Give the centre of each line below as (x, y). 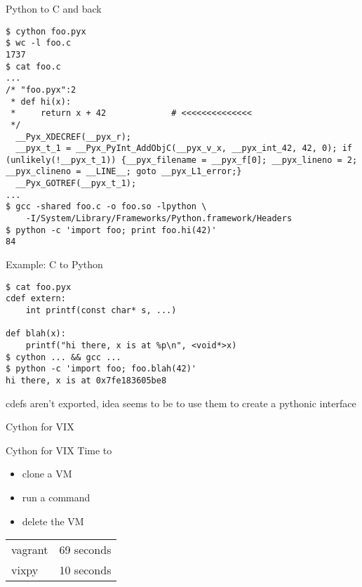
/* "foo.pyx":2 (41, 90)
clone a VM (47, 474)
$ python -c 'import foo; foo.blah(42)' (101, 369)
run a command (56, 497)
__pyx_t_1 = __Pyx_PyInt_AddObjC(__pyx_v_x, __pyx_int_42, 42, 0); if (184, 149)
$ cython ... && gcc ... (63, 357)
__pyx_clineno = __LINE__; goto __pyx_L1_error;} (124, 172)
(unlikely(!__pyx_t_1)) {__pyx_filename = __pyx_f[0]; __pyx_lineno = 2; (182, 160)
